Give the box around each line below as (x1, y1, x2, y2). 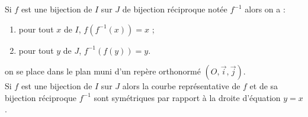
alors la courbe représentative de (122, 80, 240, 92)
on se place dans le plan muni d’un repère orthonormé (5, 65, 201, 77)
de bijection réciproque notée (122, 3, 227, 15)
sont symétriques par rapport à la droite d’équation (94, 91, 281, 103)
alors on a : (245, 3, 285, 15)
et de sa (249, 80, 278, 92)
